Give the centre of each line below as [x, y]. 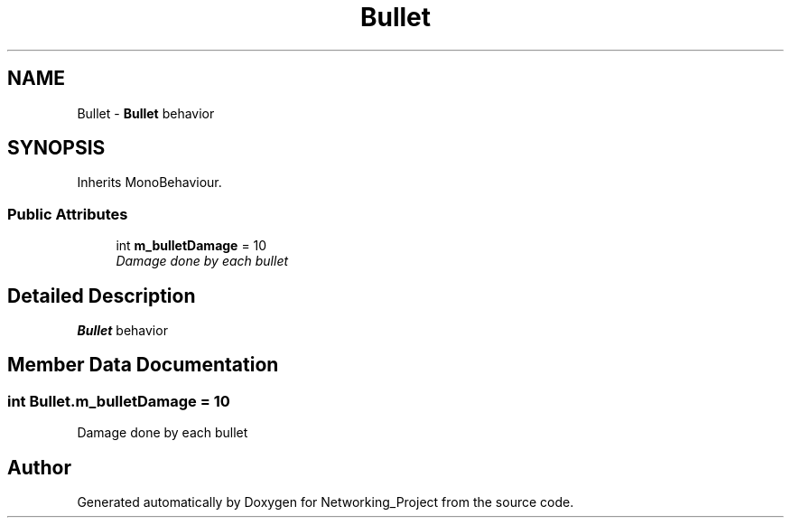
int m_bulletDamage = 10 [191, 246]
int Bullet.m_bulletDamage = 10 [119, 401]
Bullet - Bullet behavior [146, 113]
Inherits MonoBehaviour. [149, 183]
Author [39, 467]
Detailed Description [102, 295]
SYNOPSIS [56, 148]
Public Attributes [68, 214]
